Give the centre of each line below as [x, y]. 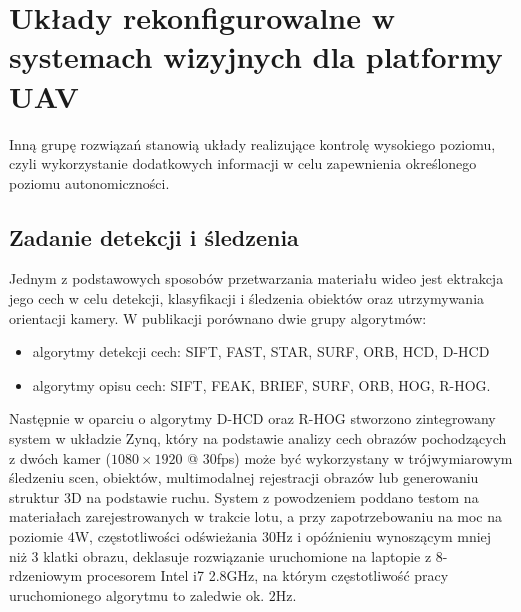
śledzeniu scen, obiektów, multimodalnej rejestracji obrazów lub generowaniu [244, 477]
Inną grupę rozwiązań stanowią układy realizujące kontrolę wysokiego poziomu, [252, 143]
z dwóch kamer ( [60, 457]
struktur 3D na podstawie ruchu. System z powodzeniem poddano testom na [244, 496]
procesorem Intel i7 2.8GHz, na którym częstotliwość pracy [267, 575]
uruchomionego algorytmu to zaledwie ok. [137, 594]
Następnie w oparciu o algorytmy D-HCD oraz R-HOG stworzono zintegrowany [252, 418]
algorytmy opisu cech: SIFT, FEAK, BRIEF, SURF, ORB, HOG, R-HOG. [261, 384]
